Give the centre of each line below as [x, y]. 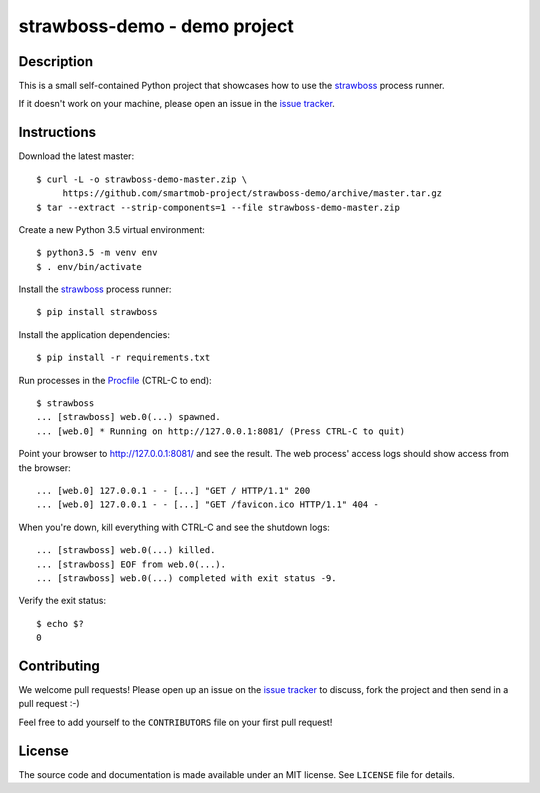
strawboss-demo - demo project [156, 26]
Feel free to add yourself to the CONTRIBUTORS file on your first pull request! [175, 722]
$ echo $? [60, 623]
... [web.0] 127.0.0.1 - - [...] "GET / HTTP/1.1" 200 [173, 490]
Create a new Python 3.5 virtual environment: [111, 229]
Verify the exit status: [62, 601]
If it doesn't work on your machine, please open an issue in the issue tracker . [176, 104]
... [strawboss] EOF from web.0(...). [131, 564]
